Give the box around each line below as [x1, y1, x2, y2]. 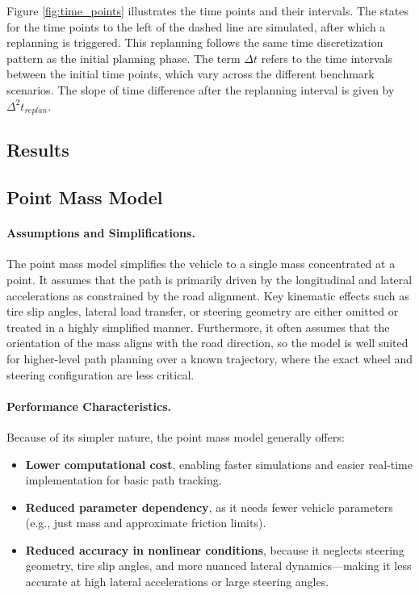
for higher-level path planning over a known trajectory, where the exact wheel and [6, 350, 413, 367]
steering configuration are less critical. [6, 366, 195, 383]
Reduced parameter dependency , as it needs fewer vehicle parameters [25, 498, 393, 515]
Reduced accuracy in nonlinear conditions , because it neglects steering [25, 541, 404, 558]
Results [6, 137, 69, 162]
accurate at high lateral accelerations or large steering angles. [25, 573, 329, 590]
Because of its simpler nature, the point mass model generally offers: [6, 428, 345, 445]
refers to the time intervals [261, 49, 393, 66]
